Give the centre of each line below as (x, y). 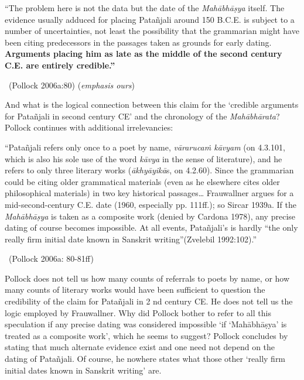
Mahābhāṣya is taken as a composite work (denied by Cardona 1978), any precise (150, 216)
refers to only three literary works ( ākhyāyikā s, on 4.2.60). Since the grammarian (149, 170)
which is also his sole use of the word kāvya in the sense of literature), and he (144, 158)
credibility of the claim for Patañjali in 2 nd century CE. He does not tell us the (149, 301)
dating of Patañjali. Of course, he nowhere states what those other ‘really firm (145, 359)
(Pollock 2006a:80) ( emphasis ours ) (71, 85)
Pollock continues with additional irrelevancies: (89, 127)
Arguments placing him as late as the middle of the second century (144, 54)
